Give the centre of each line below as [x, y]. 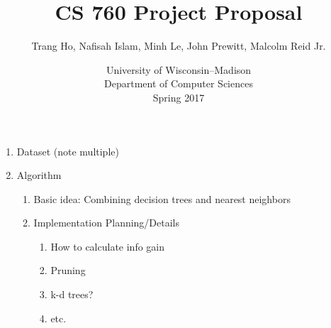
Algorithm [39, 175]
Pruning [68, 270]
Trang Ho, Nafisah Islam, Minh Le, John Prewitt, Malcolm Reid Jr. [179, 46]
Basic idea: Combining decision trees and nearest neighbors [162, 198]
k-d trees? [72, 294]
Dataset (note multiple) [68, 151]
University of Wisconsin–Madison [179, 69]
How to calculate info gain [107, 246]
